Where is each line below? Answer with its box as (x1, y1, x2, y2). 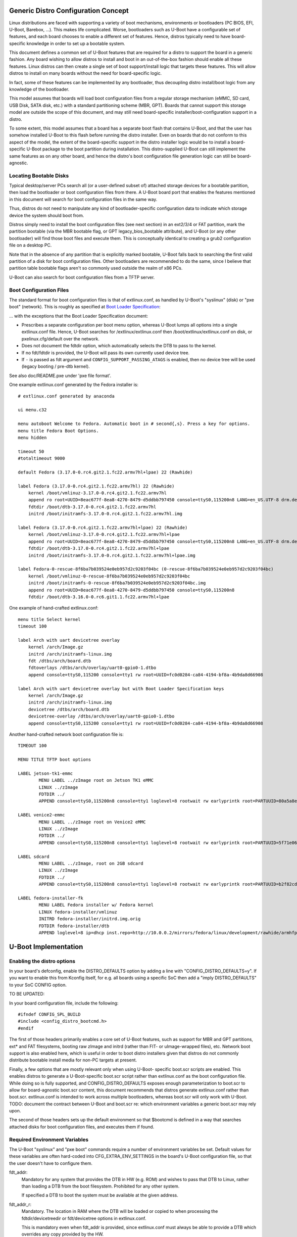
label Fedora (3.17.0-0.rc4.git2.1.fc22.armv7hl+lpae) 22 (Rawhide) (18, 525, 188, 530)
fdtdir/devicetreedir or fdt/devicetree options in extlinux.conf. (21, 1215, 147, 1221)
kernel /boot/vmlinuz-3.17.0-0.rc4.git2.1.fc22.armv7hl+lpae (28, 532, 180, 537)
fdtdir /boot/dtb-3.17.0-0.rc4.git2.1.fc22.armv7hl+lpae (28, 546, 169, 551)
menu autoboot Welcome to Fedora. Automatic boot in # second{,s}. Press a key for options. (18, 421, 250, 427)
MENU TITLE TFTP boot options (18, 757, 92, 762)
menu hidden (18, 434, 47, 440)
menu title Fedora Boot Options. (18, 428, 99, 433)
